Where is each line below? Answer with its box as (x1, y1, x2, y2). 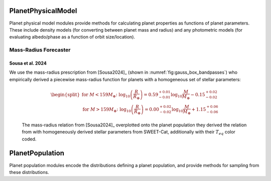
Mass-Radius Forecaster (9, 47, 71, 54)
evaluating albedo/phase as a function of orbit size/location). (9, 34, 135, 40)
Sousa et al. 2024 (9, 60, 47, 66)
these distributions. (9, 169, 50, 175)
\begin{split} (50, 92, 80, 97)
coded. (22, 136, 37, 142)
